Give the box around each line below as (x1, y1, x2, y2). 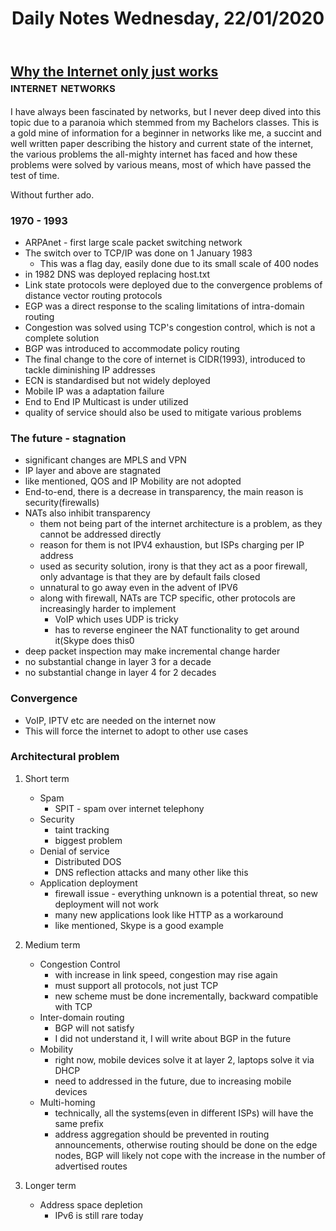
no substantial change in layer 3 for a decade (24, 656, 212, 668)
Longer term (24, 1179, 77, 1191)
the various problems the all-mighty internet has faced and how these (10, 148, 298, 160)
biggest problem (54, 834, 123, 846)
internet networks (10, 79, 116, 96)
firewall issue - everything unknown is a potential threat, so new (54, 887, 318, 899)
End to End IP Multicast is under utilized (24, 395, 189, 407)
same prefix (54, 1117, 104, 1129)
